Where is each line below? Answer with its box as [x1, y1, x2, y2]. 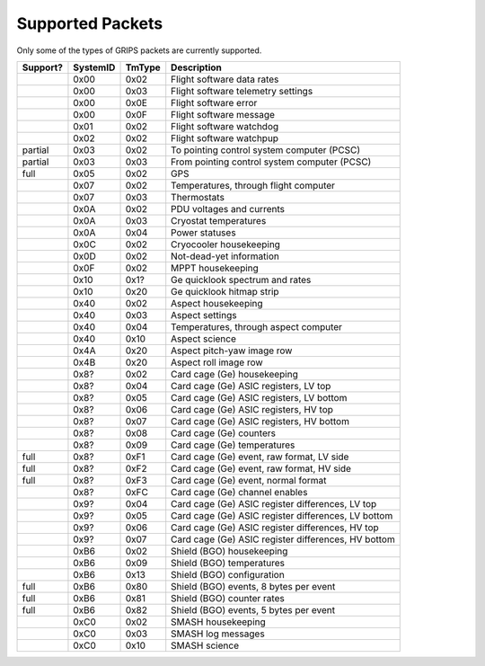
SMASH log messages [171, 627, 265, 640]
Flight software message [171, 108, 276, 120]
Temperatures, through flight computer [171, 179, 336, 191]
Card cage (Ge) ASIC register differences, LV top [171, 497, 377, 510]
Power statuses [171, 226, 237, 238]
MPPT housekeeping [171, 262, 260, 274]
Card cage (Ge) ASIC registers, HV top [171, 403, 334, 415]
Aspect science [171, 333, 237, 345]
